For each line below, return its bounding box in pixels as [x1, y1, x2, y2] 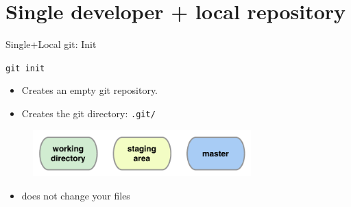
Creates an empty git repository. [21, 83, 158, 97]
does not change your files [21, 188, 130, 202]
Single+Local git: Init [5, 37, 97, 51]
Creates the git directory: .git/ [21, 106, 156, 120]
